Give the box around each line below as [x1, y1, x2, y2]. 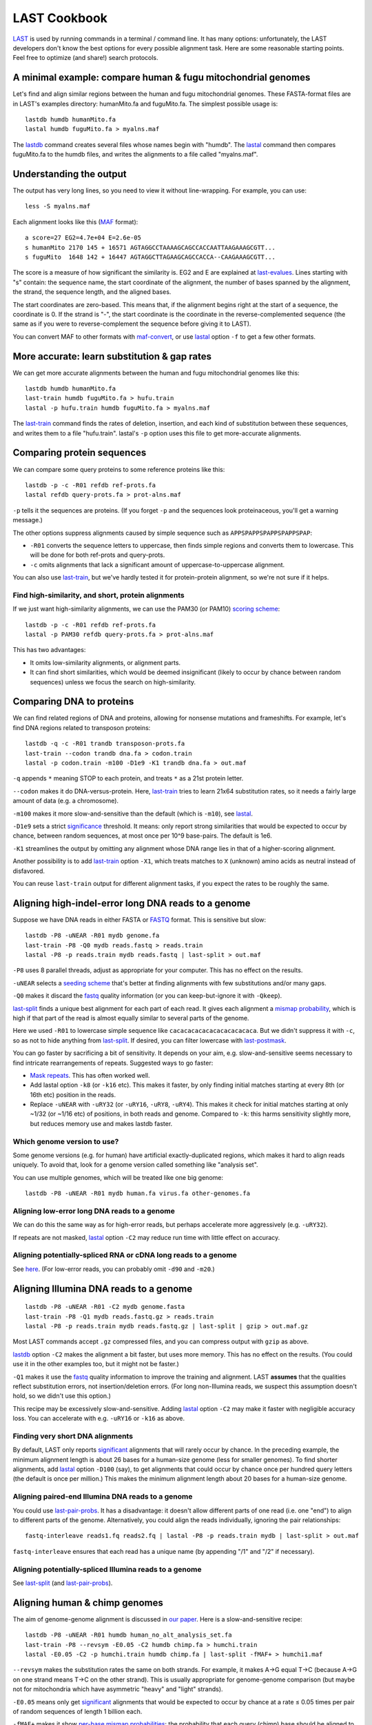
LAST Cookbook [12, 10, 108, 26]
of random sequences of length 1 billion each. [12, 1707, 143, 1715]
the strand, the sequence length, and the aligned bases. [12, 288, 172, 296]
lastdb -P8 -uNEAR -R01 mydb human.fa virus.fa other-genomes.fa [25, 1190, 251, 1197]
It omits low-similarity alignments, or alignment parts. [30, 658, 181, 667]
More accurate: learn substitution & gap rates [12, 351, 211, 362]
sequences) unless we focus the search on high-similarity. [30, 678, 196, 686]
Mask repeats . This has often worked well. [30, 1071, 150, 1079]
